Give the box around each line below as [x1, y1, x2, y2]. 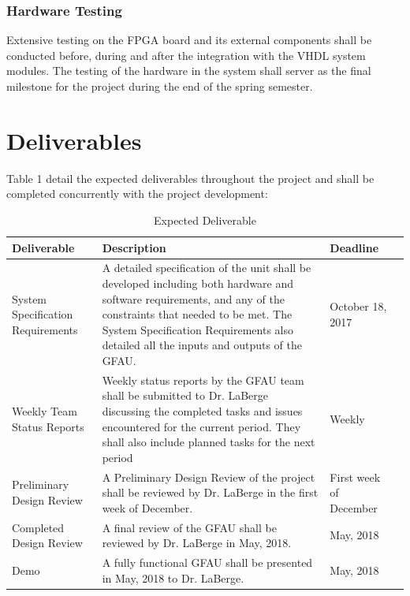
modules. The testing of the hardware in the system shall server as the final [6, 62, 371, 79]
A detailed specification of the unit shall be [102, 259, 311, 276]
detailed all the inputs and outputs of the [102, 337, 302, 353]
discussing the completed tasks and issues [102, 402, 303, 419]
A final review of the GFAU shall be [102, 519, 277, 535]
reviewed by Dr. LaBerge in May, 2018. [102, 535, 292, 551]
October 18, [330, 298, 387, 315]
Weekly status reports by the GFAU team [102, 371, 304, 388]
